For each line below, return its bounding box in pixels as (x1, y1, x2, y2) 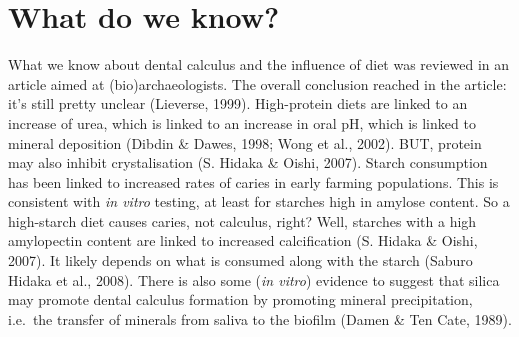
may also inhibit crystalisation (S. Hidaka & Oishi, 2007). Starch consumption (8, 152, 488, 173)
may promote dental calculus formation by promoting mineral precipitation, (8, 289, 473, 310)
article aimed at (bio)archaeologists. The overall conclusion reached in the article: (8, 73, 507, 94)
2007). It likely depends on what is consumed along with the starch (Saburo (8, 250, 473, 271)
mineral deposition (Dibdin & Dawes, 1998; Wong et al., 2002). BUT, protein (8, 132, 482, 153)
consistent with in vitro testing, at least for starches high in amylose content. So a (8, 191, 510, 212)
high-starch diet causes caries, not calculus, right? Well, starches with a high (8, 210, 477, 231)
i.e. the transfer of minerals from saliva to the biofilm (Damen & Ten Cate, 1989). (8, 308, 512, 329)
